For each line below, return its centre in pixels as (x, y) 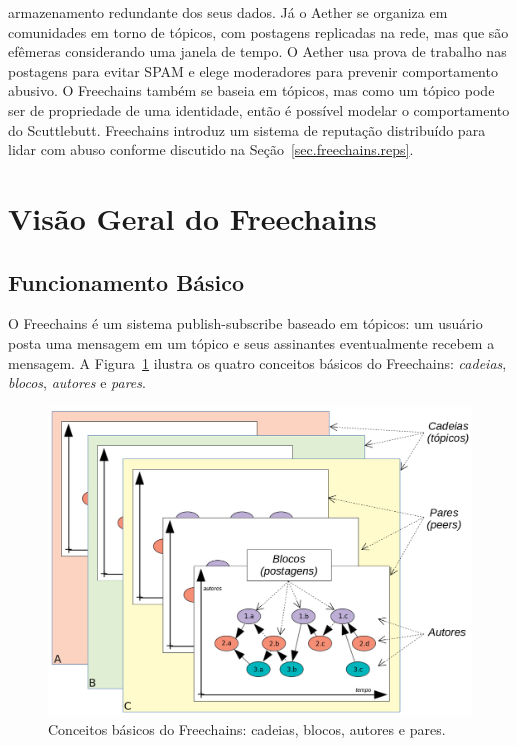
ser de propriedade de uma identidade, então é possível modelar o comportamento (259, 109)
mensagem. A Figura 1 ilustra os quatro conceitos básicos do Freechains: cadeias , (257, 362)
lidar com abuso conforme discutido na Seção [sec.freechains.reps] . (211, 149)
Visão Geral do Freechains (192, 217)
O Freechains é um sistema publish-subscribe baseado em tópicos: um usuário (245, 323)
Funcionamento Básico (126, 281)
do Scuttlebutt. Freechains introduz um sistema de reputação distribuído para (247, 129)
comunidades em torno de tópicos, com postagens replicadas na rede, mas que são (258, 31)
